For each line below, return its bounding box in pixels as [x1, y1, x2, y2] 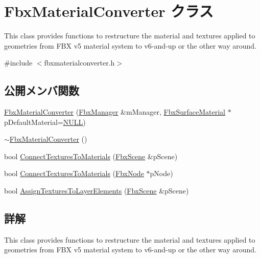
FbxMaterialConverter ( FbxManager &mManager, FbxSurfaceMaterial [4, 106, 226, 117]
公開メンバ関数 [4, 82, 79, 98]
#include [4, 57, 33, 68]
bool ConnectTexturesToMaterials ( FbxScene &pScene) [4, 150, 178, 161]
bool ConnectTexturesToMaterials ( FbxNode [4, 168, 144, 179]
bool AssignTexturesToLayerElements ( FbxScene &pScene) [4, 185, 189, 196]
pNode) [150, 168, 173, 179]
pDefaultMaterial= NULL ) [4, 116, 86, 127]
